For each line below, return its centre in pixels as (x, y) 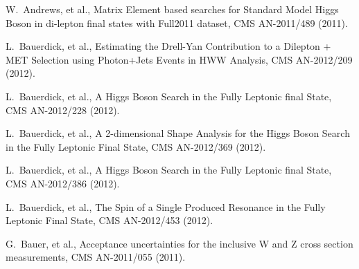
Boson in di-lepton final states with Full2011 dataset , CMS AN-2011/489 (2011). (177, 22)
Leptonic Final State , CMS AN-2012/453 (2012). (110, 220)
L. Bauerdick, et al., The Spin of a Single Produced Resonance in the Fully (166, 206)
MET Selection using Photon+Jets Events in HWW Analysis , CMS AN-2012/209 (179, 59)
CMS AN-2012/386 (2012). (63, 183)
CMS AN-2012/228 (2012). (63, 110)
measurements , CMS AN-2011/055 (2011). (96, 257)
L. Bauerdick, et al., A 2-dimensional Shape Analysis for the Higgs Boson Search (178, 133)
